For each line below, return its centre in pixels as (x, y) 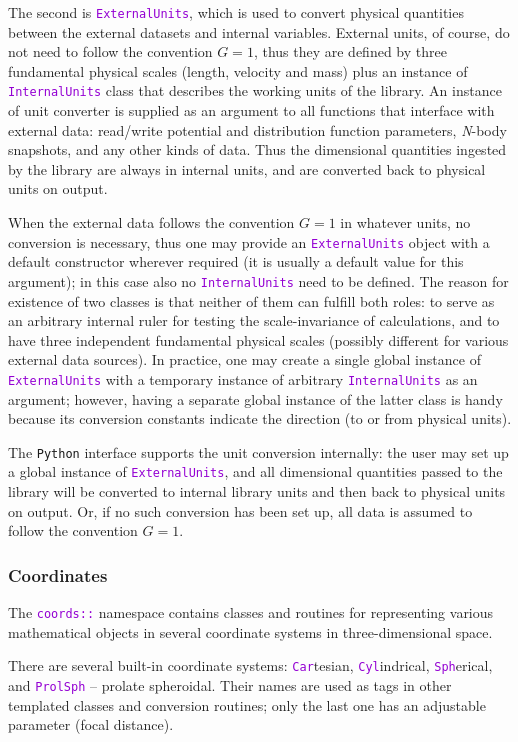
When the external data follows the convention (151, 222)
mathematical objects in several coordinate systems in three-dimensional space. (250, 631)
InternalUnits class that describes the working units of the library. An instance (255, 90)
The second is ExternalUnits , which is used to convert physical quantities (236, 12)
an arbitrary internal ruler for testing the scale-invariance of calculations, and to (254, 320)
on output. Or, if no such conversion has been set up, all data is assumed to (240, 510)
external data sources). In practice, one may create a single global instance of (244, 359)
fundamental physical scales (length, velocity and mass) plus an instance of (238, 70)
